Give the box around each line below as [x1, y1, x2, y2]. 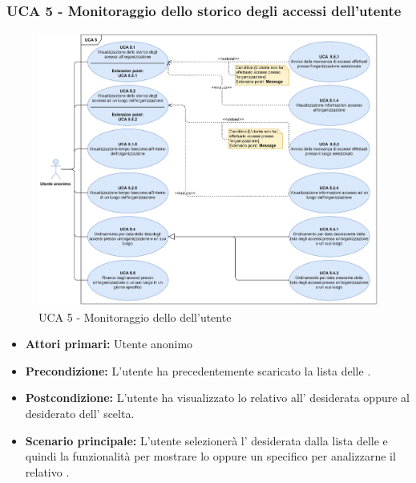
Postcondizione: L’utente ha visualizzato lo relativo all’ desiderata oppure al [25, 389, 410, 406]
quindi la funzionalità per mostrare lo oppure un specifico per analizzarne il [25, 448, 396, 465]
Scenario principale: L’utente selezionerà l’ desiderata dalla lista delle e [25, 432, 388, 448]
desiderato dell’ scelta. [25, 405, 135, 422]
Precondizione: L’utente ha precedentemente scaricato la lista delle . [25, 362, 371, 379]
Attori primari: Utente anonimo [25, 335, 193, 352]
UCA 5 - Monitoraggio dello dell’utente [38, 308, 232, 325]
